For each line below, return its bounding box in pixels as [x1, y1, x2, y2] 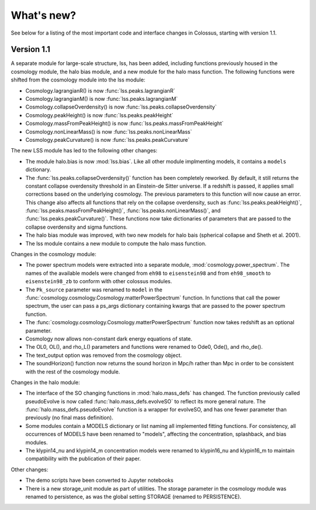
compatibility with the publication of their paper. [25, 455, 141, 463]
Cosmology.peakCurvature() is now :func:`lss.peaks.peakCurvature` [25, 136, 190, 143]
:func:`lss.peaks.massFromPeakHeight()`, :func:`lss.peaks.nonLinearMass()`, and [25, 207, 221, 214]
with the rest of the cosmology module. [25, 368, 120, 375]
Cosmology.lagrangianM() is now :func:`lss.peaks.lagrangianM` [25, 96, 178, 103]
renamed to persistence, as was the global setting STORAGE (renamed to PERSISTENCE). [25, 493, 242, 500]
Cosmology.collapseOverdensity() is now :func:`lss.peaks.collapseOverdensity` [25, 103, 217, 111]
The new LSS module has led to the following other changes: [11, 147, 158, 154]
